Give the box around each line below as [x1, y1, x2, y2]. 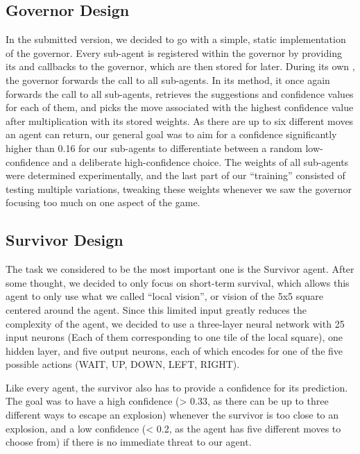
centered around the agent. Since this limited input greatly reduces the [6, 302, 307, 317]
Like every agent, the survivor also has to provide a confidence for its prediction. [6, 380, 348, 394]
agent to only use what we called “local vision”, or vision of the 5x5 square [6, 289, 324, 303]
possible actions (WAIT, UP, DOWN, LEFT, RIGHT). [6, 357, 240, 371]
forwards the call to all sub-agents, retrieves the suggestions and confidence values [6, 86, 354, 101]
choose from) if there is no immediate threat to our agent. [6, 435, 252, 449]
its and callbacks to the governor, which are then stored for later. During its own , [6, 59, 355, 74]
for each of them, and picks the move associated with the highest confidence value [6, 100, 354, 115]
